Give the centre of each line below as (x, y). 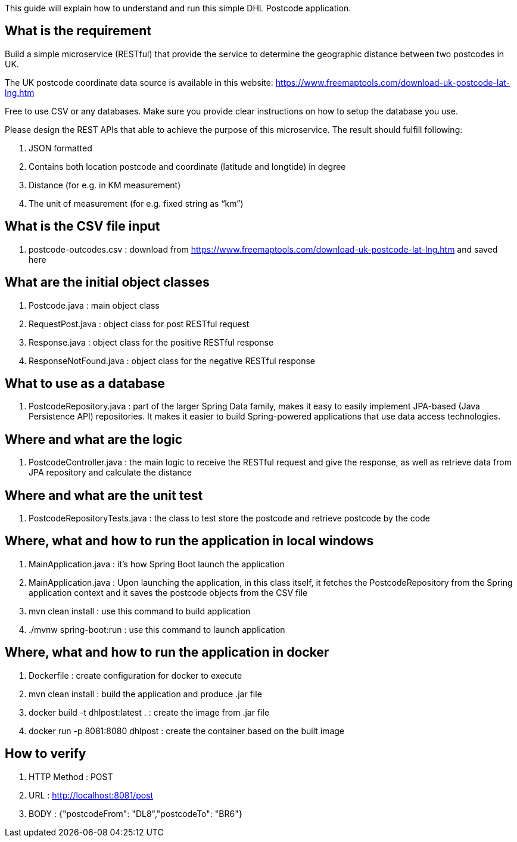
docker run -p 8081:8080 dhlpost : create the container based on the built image (187, 731)
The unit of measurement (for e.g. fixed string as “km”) (136, 203)
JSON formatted (60, 148)
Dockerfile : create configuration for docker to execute (136, 675)
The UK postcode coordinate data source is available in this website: (139, 82)
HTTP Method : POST (71, 776)
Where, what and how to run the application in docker (167, 653)
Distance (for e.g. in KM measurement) (105, 185)
